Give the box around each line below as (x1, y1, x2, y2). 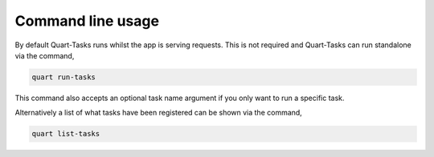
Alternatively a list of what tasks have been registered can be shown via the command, (14, 108, 303, 118)
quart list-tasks (31, 129, 100, 139)
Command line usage (14, 12, 160, 30)
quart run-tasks (31, 72, 96, 82)
